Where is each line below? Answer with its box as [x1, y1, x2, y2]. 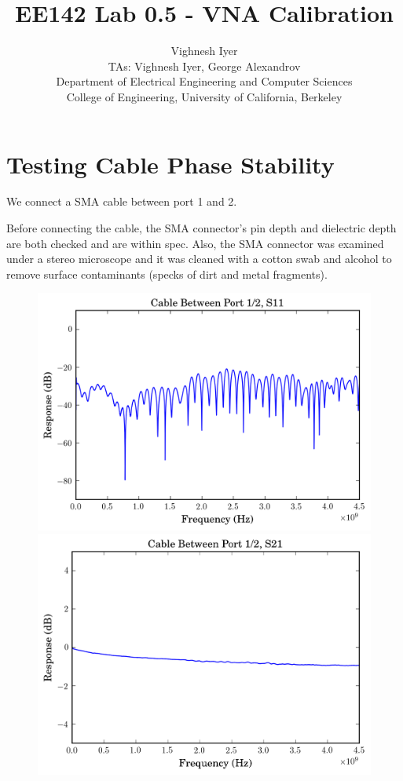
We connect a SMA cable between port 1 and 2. [6, 193, 237, 210]
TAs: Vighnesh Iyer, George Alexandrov [108, 57, 301, 74]
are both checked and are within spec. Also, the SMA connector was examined [6, 235, 384, 251]
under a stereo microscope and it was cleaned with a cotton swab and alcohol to [6, 250, 392, 267]
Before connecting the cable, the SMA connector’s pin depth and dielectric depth [6, 220, 397, 236]
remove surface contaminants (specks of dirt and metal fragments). [6, 265, 328, 282]
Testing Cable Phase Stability [6, 148, 335, 180]
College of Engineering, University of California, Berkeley [66, 88, 343, 104]
